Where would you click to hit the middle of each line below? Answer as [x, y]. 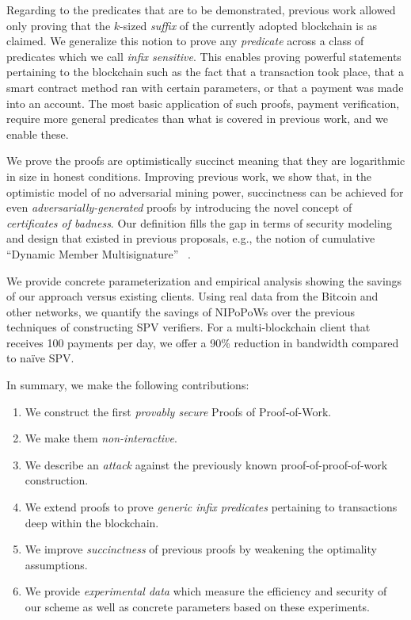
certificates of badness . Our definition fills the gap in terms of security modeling [199, 222]
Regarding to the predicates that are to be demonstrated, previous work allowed [201, 10]
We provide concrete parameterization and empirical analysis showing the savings [204, 280]
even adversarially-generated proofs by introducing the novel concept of [179, 207]
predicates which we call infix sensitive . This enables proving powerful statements [204, 56]
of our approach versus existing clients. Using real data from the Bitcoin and [192, 296]
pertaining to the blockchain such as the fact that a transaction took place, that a [205, 72]
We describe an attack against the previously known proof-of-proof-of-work [206, 464]
